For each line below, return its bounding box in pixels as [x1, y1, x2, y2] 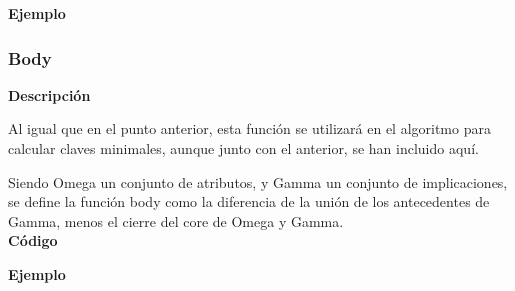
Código [8, 230, 58, 251]
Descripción [8, 84, 91, 105]
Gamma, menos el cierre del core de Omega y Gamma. [8, 210, 344, 231]
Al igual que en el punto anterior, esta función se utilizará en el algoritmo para [8, 118, 491, 139]
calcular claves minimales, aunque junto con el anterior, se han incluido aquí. [8, 138, 479, 158]
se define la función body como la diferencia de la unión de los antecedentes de [8, 191, 490, 212]
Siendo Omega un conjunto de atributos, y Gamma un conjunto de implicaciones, [8, 171, 508, 192]
